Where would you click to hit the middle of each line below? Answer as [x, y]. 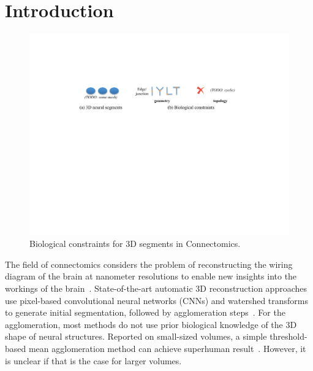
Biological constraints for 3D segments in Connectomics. [135, 244]
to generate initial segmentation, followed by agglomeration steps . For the [145, 312]
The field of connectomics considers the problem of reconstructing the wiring [149, 264]
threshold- [288, 336]
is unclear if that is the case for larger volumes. [93, 360]
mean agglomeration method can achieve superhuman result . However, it [167, 348]
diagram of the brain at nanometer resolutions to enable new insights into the [151, 276]
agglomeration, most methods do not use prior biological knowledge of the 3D [151, 324]
